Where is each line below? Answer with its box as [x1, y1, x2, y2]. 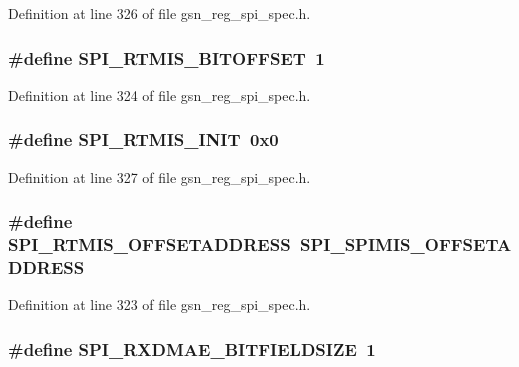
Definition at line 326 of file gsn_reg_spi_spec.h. [8, 3, 311, 23]
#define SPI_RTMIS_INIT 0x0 [8, 127, 279, 152]
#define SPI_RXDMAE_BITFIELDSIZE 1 [8, 336, 376, 361]
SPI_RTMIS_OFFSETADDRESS [8, 232, 291, 257]
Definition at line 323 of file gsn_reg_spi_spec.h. [8, 294, 311, 315]
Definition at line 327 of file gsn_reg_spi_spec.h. [8, 166, 311, 187]
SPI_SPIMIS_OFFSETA [299, 232, 512, 257]
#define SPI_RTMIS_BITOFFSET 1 [8, 45, 325, 70]
